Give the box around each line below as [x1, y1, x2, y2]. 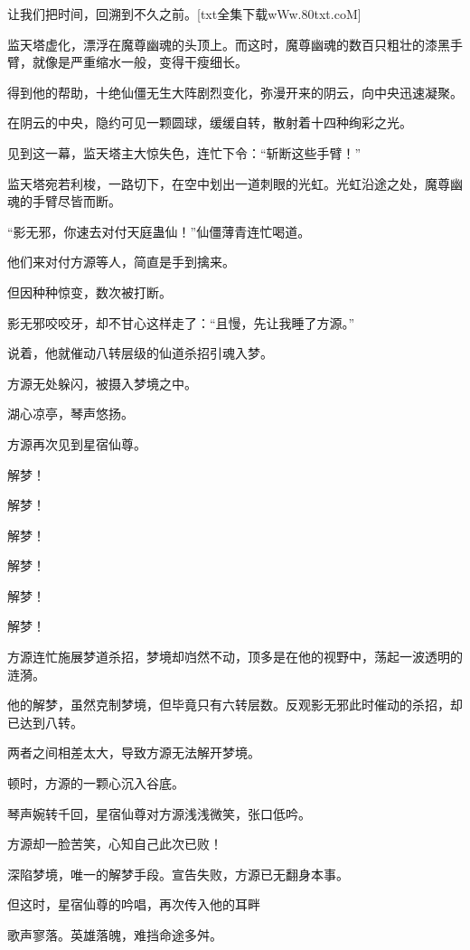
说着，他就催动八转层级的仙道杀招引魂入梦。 [7, 343, 273, 362]
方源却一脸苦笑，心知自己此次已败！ [7, 834, 222, 853]
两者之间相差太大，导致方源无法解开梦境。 [7, 743, 260, 762]
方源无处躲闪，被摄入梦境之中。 [7, 373, 197, 392]
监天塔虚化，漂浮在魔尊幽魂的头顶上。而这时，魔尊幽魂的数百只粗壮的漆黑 [7, 34, 450, 53]
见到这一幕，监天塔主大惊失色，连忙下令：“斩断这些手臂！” [7, 143, 362, 162]
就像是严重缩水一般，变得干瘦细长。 [32, 52, 248, 71]
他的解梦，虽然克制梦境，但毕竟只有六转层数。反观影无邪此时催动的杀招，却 [7, 695, 463, 714]
